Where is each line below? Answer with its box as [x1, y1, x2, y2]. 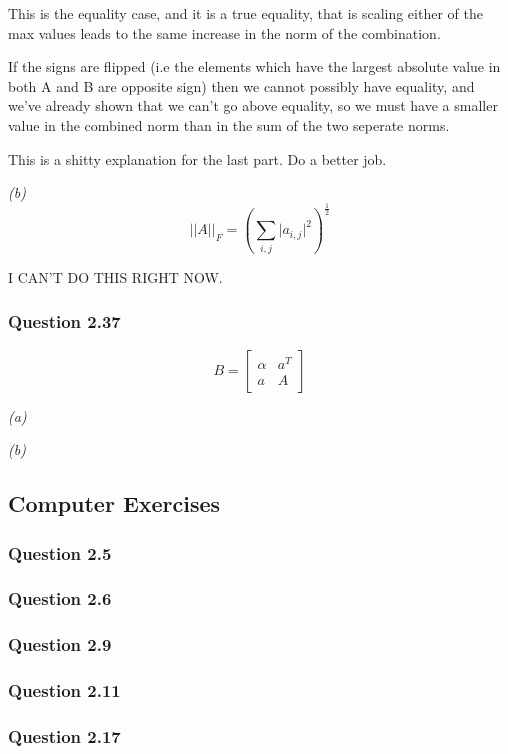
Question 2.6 [8, 586, 112, 611]
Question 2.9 [8, 632, 112, 657]
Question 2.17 [8, 723, 121, 748]
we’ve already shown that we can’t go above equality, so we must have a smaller [8, 95, 498, 116]
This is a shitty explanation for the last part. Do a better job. [8, 148, 387, 169]
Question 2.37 [8, 309, 121, 334]
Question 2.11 [8, 678, 121, 703]
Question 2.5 [8, 540, 112, 565]
